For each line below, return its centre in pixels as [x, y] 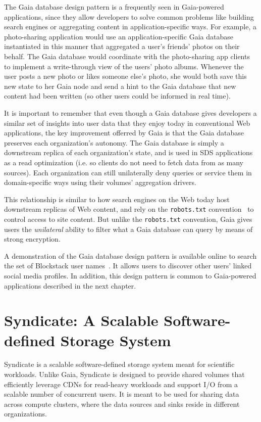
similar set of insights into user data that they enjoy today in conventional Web [127, 123]
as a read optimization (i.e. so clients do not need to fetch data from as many [124, 162]
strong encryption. [32, 239]
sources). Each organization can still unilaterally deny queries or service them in [128, 172]
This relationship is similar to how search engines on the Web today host [117, 199]
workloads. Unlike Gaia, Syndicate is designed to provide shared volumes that [124, 374]
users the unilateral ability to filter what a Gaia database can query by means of [128, 229]
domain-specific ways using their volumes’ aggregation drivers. [100, 182]
